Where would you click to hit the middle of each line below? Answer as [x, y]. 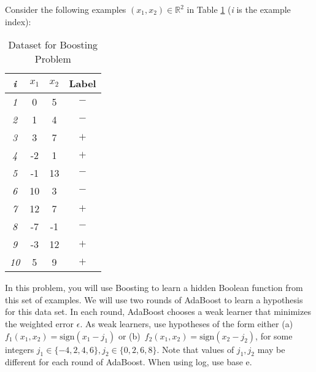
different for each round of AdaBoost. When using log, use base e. [129, 362]
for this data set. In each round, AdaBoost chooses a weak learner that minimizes [158, 312]
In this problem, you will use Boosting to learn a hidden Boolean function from [154, 288]
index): [18, 21]
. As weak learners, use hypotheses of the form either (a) [187, 323]
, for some [274, 335]
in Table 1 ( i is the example [239, 9]
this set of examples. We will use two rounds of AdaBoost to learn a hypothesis [154, 299]
